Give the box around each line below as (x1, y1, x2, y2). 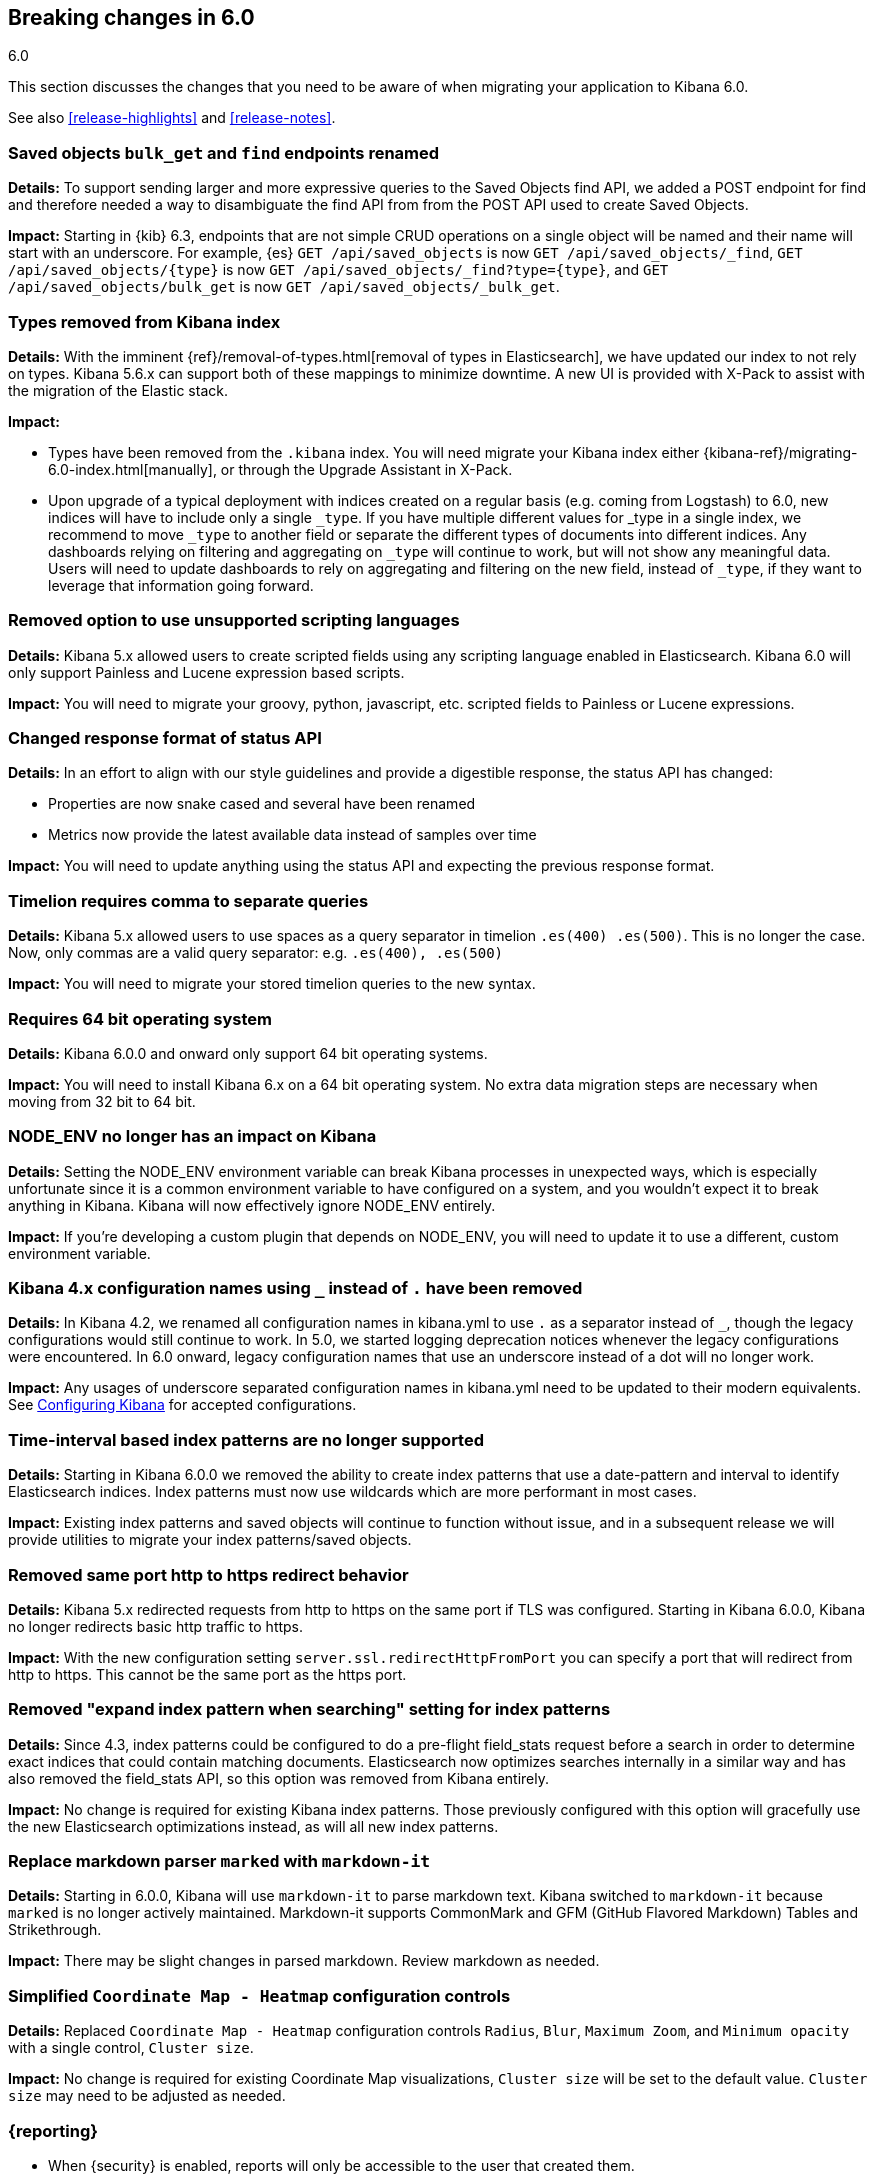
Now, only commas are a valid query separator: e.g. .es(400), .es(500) (8, 944, 503, 962)
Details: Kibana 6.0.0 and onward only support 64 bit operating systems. (8, 1044, 488, 1062)
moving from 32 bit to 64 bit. (8, 1092, 196, 1110)
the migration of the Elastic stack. (8, 381, 228, 399)
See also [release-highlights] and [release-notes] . (8, 109, 336, 127)
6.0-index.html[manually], (48, 460, 217, 478)
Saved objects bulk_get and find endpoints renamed (8, 142, 440, 163)
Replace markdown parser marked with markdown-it (8, 1851, 431, 1872)
